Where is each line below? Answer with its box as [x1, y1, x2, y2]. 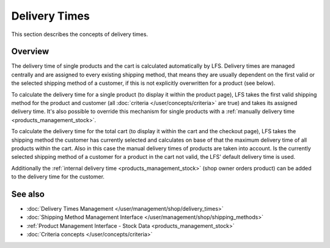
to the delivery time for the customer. [11, 173, 105, 180]
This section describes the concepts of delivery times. [11, 31, 148, 38]
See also [11, 189, 45, 199]
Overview [11, 46, 50, 57]
